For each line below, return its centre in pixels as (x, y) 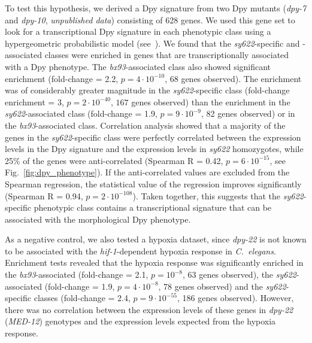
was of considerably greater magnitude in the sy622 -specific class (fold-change (147, 90)
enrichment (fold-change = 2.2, (62, 78)
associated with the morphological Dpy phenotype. (98, 219)
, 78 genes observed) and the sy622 (222, 286)
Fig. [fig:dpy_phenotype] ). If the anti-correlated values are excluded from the (147, 172)
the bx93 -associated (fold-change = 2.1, (77, 274)
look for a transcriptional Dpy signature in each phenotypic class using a (138, 31)
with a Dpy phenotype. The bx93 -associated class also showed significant (138, 66)
